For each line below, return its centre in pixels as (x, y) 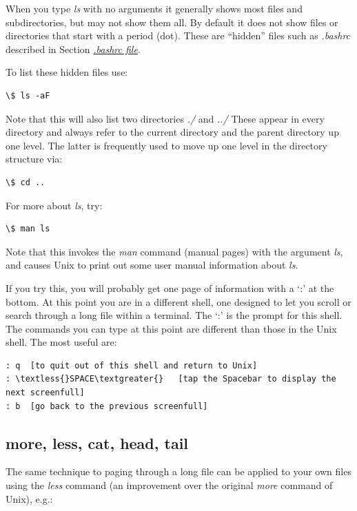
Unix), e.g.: (29, 498)
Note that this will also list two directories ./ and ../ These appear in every (165, 118)
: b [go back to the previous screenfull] (107, 406)
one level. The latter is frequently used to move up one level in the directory (166, 145)
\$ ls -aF (28, 95)
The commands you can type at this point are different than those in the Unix (171, 328)
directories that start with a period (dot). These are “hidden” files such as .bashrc (178, 35)
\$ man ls (28, 229)
